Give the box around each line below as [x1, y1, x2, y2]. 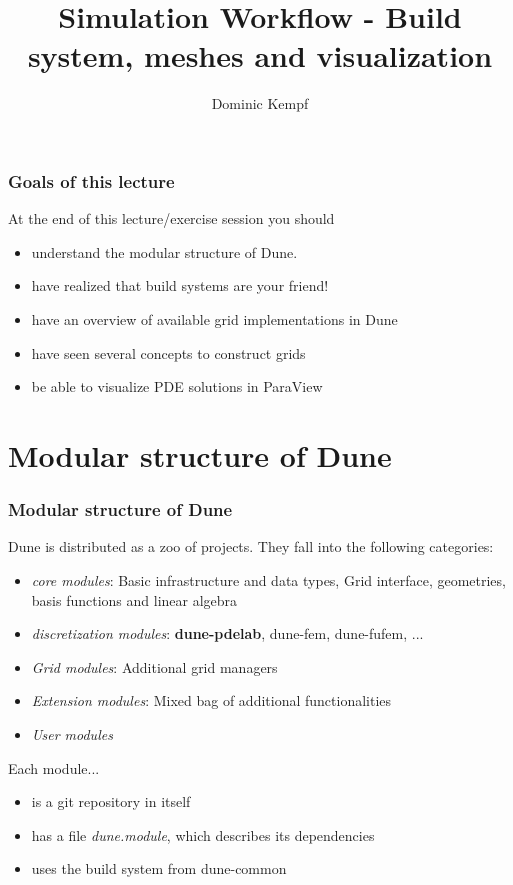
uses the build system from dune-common [31, 858, 287, 879]
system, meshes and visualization [27, 35, 493, 76]
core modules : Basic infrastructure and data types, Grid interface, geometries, [31, 569, 506, 590]
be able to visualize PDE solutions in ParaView [31, 376, 323, 397]
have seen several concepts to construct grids [31, 342, 306, 363]
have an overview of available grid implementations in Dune [31, 308, 398, 329]
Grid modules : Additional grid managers [31, 656, 278, 677]
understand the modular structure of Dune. [31, 241, 298, 262]
